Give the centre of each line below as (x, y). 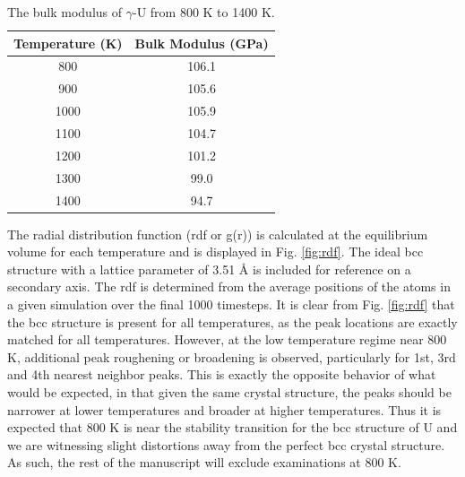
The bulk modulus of (65, 12)
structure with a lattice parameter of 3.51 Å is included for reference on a (209, 269)
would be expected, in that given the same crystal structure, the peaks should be (229, 391)
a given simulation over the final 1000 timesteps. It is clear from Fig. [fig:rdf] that (231, 304)
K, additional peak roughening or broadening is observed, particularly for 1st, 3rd (232, 356)
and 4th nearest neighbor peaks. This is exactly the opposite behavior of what (222, 374)
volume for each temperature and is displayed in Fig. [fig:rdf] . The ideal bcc (215, 252)
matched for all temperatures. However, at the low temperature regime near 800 (227, 339)
